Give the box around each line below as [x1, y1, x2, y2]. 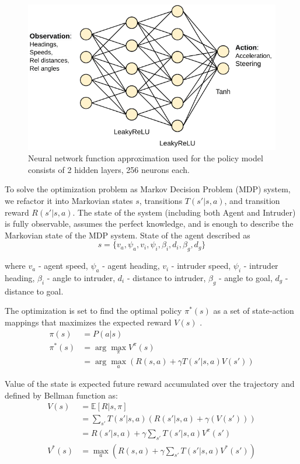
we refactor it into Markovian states [5, 195, 133, 207]
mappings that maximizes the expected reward [5, 316, 172, 328]
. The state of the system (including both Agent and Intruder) [72, 206, 296, 218]
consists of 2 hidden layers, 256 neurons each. [28, 163, 190, 175]
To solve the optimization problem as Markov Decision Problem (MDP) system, [5, 183, 291, 195]
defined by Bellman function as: [5, 389, 118, 401]
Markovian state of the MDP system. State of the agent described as [5, 228, 250, 241]
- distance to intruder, [127, 271, 206, 283]
